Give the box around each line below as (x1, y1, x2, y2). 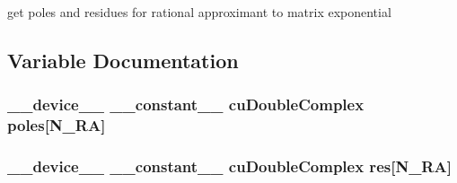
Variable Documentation (7, 46, 239, 74)
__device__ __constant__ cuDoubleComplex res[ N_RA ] (7, 155, 452, 178)
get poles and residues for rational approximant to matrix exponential (7, 3, 391, 21)
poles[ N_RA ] (7, 114, 106, 136)
